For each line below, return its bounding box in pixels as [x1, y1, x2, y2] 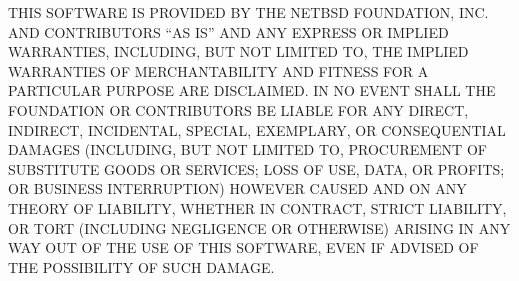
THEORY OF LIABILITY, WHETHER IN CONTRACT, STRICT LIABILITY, [8, 197, 507, 218]
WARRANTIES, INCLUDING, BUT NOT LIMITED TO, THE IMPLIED [8, 41, 469, 62]
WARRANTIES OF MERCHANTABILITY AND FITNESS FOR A [8, 60, 429, 81]
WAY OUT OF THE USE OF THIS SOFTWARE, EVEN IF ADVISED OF [8, 237, 479, 258]
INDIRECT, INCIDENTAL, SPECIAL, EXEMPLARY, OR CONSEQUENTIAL [8, 119, 506, 140]
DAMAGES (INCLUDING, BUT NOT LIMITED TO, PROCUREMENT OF [8, 139, 487, 160]
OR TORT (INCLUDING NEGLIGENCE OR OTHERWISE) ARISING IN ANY [8, 217, 511, 238]
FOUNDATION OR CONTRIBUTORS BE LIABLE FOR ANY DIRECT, [8, 99, 469, 120]
